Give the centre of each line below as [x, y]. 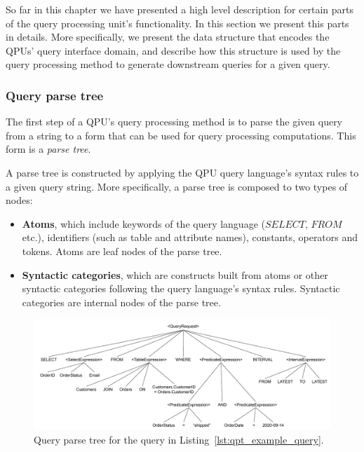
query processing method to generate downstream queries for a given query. [168, 64]
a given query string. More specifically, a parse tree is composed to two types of [177, 186]
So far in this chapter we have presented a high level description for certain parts [180, 9]
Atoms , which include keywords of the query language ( [143, 223]
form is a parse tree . [48, 149]
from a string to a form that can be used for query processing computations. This [181, 135]
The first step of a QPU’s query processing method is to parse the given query [174, 122]
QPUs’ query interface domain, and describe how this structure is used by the [173, 50]
